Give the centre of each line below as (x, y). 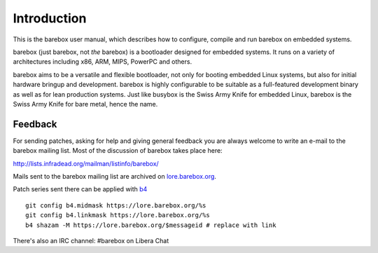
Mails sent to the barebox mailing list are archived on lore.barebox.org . (115, 176)
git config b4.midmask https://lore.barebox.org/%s (116, 205)
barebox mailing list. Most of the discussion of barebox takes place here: (118, 151)
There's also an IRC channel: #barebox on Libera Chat (91, 240)
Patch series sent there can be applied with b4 (80, 189)
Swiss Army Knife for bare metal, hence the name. (85, 104)
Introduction (50, 18)
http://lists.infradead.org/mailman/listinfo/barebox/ (86, 163)
